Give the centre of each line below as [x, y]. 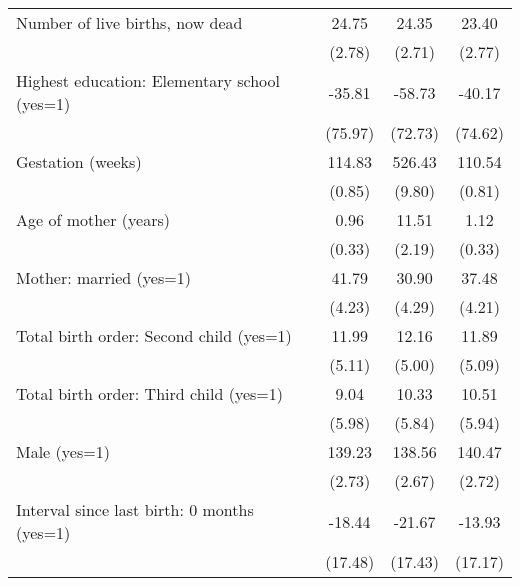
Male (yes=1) [63, 451]
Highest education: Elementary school [148, 80]
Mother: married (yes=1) [103, 277]
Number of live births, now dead [129, 22]
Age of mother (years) [93, 219]
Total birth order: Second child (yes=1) [154, 335]
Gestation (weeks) [79, 161]
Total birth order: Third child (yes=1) [149, 393]
